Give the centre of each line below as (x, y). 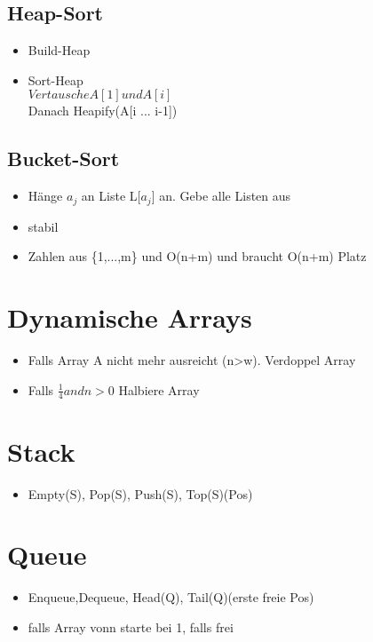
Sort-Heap (56, 79)
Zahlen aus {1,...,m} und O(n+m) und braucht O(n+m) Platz (197, 256)
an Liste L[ (111, 196)
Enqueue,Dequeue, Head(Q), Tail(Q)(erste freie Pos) (171, 597)
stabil (43, 226)
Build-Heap (59, 50)
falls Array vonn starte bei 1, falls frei (131, 626)
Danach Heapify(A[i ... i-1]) (103, 111)
